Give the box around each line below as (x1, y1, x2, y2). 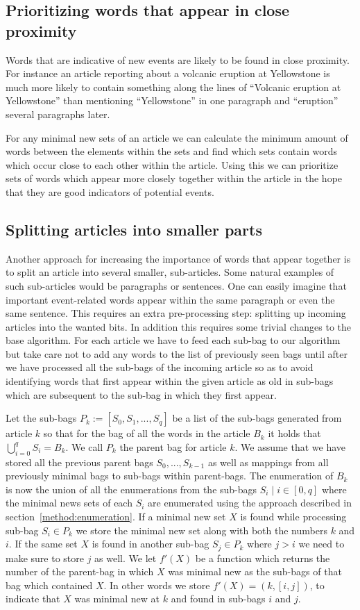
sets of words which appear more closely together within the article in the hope (6, 171, 343, 186)
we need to (298, 536, 345, 551)
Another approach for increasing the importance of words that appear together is (6, 251, 351, 265)
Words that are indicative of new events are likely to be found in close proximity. (6, 52, 350, 67)
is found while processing (240, 509, 347, 524)
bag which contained (6, 577, 93, 592)
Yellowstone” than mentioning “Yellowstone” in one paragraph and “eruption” (6, 93, 338, 108)
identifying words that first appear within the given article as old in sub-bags (6, 374, 334, 388)
